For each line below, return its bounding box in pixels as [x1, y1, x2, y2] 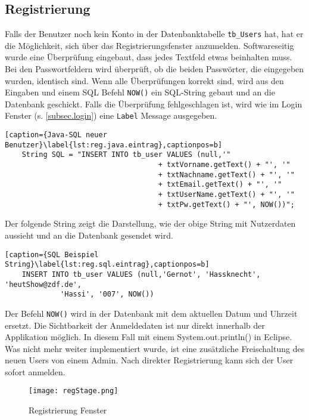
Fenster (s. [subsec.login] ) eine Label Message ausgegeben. [5, 109, 217, 122]
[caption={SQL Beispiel [5, 250, 99, 259]
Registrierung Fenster [29, 404, 107, 416]
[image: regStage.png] [29, 387, 118, 396]
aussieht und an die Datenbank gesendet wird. [5, 228, 173, 241]
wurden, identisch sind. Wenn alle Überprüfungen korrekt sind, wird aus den [5, 74, 284, 87]
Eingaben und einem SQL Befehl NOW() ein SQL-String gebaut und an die [5, 86, 275, 98]
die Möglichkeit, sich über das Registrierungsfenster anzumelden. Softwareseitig [5, 39, 294, 51]
